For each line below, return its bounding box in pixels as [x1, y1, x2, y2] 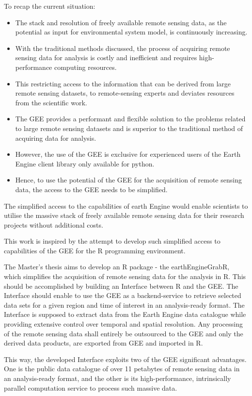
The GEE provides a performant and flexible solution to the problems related [15, 114, 246, 124]
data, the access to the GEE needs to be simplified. [15, 184, 168, 194]
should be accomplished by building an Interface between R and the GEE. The [4, 280, 238, 291]
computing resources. [54, 62, 117, 72]
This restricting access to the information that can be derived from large [15, 78, 231, 88]
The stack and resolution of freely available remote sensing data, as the [15, 17, 227, 27]
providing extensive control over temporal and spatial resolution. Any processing [4, 319, 243, 329]
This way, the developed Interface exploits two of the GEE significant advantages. [4, 354, 247, 364]
